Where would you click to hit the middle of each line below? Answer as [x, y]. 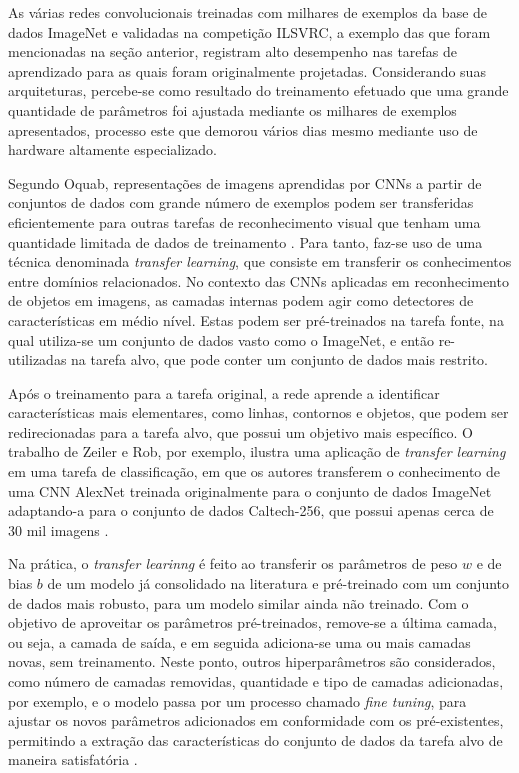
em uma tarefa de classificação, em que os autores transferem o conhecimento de [254, 471]
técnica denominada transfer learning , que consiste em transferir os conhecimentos [260, 261]
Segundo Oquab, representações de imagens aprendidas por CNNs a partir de [245, 182]
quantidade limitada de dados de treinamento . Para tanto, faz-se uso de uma [245, 241]
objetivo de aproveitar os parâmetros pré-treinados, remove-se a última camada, [252, 622]
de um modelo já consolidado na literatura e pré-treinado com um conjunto [278, 583]
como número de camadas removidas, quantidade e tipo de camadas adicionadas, [256, 681]
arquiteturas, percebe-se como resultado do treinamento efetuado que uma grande [258, 90]
